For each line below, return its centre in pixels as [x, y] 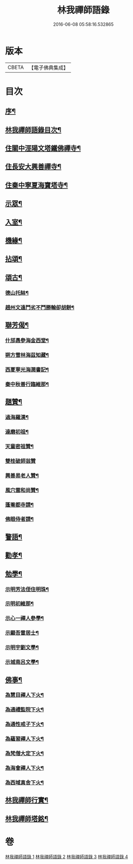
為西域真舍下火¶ [25, 782]
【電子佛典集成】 [48, 68]
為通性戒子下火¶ [25, 724]
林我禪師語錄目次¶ [33, 130]
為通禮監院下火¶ [25, 710]
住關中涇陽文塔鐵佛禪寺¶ [43, 148]
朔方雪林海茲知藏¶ [27, 355]
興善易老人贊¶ [22, 475]
